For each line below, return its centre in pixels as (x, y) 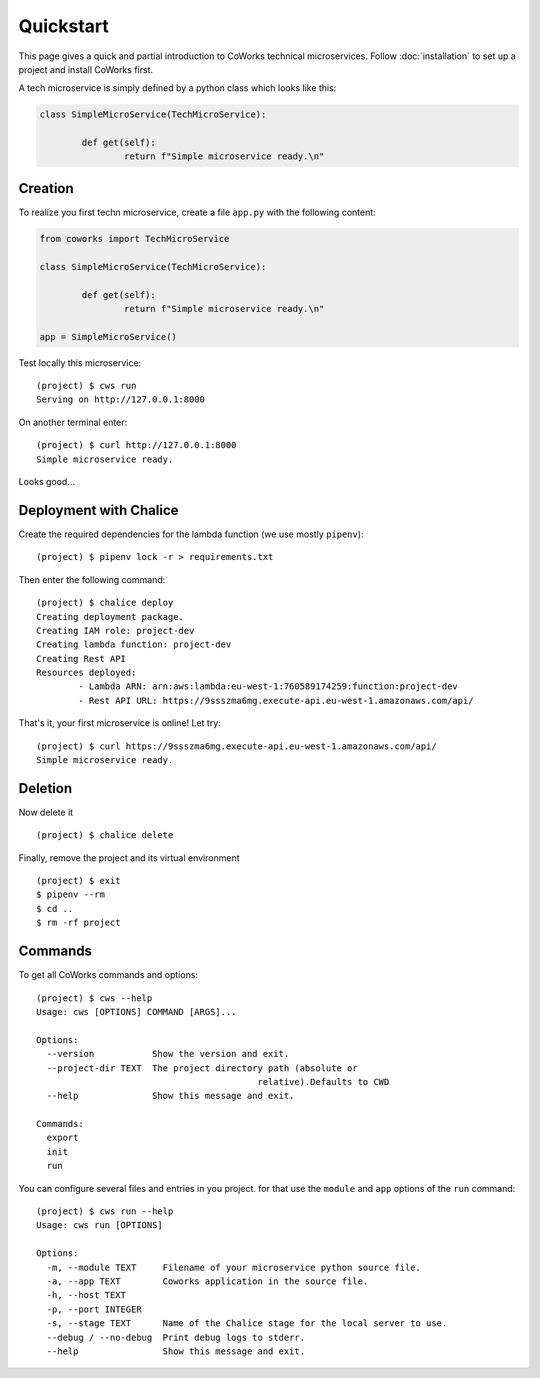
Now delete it (46, 812)
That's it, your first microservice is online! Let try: (120, 723)
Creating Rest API (81, 658)
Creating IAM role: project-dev (115, 630)
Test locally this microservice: (80, 362)
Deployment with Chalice (98, 510)
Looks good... (46, 482)
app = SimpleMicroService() (108, 336)
